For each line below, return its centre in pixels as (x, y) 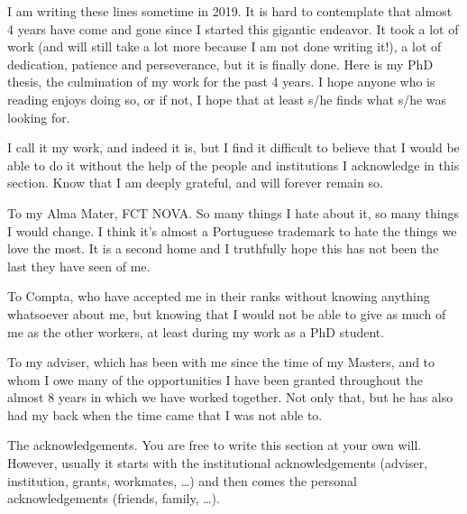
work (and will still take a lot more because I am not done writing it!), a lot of (224, 46)
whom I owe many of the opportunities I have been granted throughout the (215, 379)
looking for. (39, 117)
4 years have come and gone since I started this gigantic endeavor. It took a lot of (233, 28)
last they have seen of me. (79, 266)
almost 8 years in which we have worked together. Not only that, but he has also (230, 397)
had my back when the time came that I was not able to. (165, 414)
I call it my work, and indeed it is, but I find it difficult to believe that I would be (233, 147)
